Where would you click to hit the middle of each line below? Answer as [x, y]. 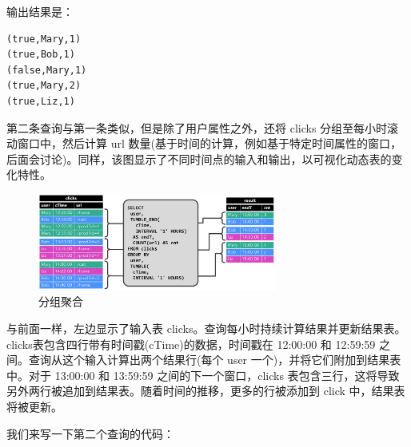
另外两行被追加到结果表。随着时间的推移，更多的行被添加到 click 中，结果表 [206, 391]
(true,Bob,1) [41, 55]
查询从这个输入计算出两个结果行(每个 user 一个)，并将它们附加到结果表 [215, 360]
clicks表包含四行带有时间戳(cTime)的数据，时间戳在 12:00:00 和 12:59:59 [191, 344]
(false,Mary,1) [47, 70]
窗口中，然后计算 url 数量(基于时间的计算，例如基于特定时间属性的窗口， [209, 143]
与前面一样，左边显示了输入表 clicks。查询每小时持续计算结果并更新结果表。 [206, 328]
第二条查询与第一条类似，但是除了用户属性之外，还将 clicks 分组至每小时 [197, 127]
